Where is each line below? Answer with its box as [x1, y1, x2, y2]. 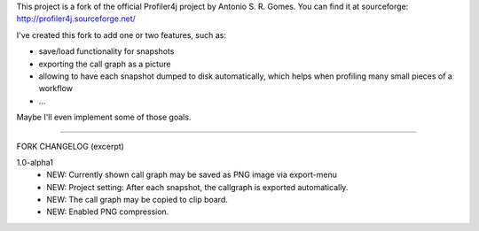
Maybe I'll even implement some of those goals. [16, 112, 192, 123]
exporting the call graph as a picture [38, 58, 171, 69]
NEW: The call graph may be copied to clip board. [46, 195, 228, 205]
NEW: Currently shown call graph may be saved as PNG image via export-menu [46, 169, 337, 181]
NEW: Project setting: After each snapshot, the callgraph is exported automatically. [46, 181, 349, 192]
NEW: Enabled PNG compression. [46, 206, 169, 217]
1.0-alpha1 [16, 157, 53, 167]
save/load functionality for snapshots [38, 46, 175, 57]
